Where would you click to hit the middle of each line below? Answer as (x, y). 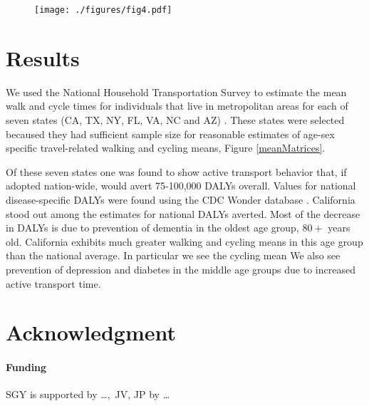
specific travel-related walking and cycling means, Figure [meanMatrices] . (166, 148)
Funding (26, 367)
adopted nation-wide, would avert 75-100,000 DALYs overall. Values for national (181, 186)
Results (43, 57)
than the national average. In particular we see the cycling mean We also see (173, 255)
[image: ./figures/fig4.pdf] (103, 10)
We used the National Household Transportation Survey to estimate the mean (176, 92)
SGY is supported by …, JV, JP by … (88, 394)
